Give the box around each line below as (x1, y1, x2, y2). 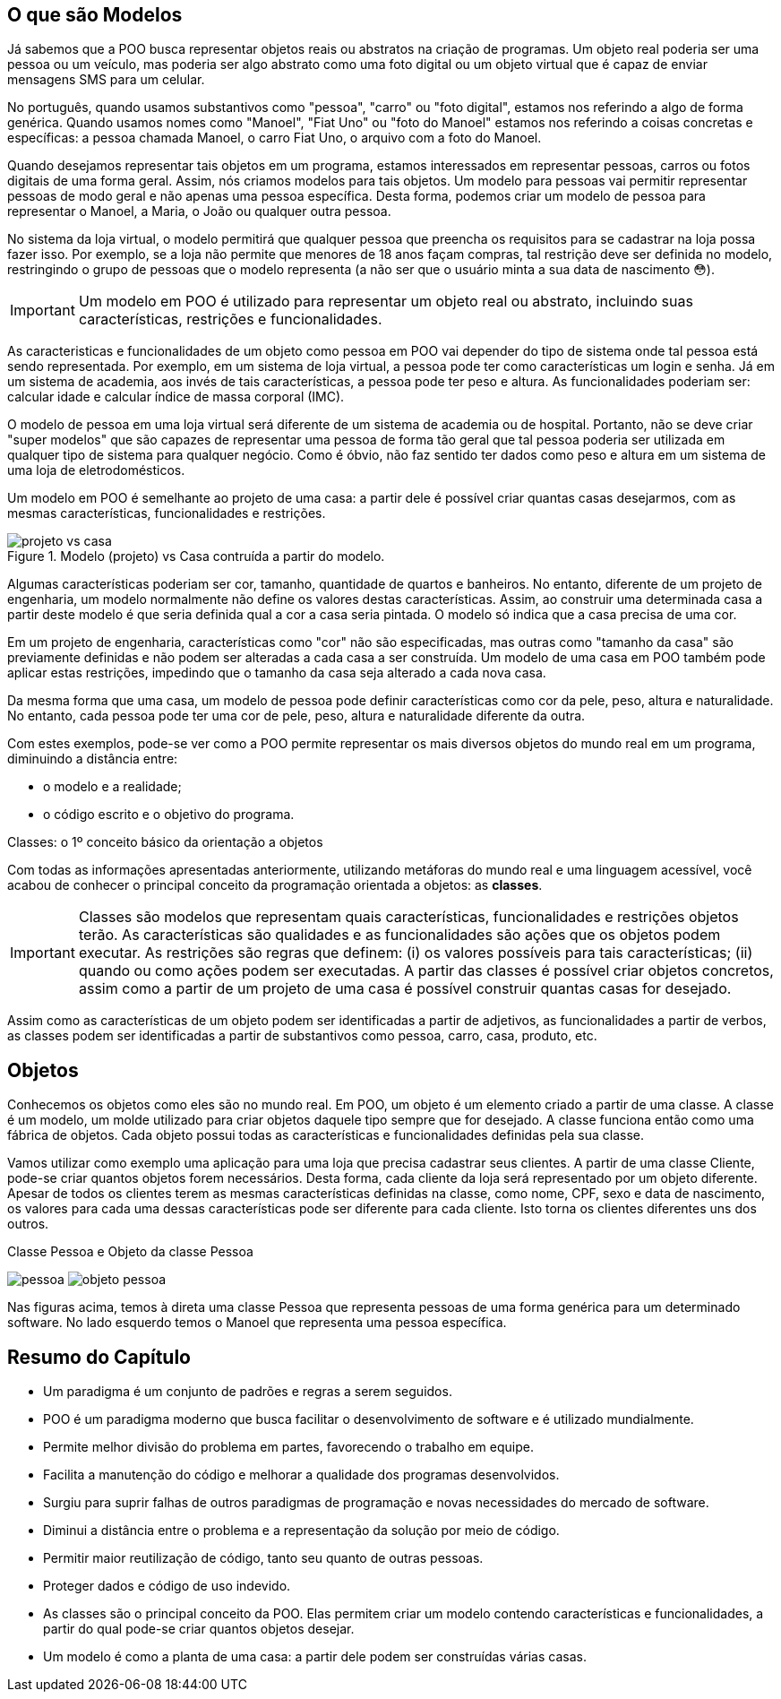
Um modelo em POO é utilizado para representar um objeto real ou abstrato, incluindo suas (78, 292, 693, 311)
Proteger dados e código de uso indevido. (43, 1578, 291, 1594)
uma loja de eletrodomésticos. (7, 462, 185, 479)
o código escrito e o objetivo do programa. (43, 806, 295, 823)
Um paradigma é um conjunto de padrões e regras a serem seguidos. (43, 1384, 452, 1400)
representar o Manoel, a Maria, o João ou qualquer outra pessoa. (7, 203, 391, 220)
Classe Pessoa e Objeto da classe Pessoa (7, 1244, 253, 1260)
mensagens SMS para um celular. (7, 72, 205, 88)
